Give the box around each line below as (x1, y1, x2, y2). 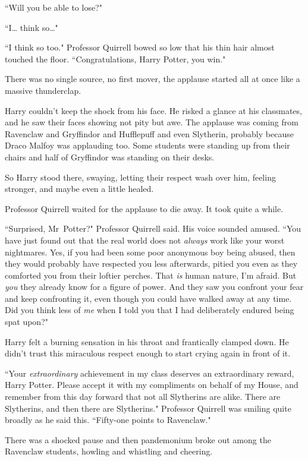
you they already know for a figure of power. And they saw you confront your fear (5, 280, 304, 293)
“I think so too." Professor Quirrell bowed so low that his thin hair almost (5, 41, 275, 53)
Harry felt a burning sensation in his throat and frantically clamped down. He (5, 335, 289, 348)
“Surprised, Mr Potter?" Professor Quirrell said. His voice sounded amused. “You (5, 222, 301, 235)
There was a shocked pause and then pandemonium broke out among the (5, 433, 271, 446)
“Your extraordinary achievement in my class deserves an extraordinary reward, (5, 367, 294, 379)
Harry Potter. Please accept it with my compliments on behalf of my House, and (5, 378, 298, 391)
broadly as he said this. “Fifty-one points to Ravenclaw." (5, 413, 211, 426)
